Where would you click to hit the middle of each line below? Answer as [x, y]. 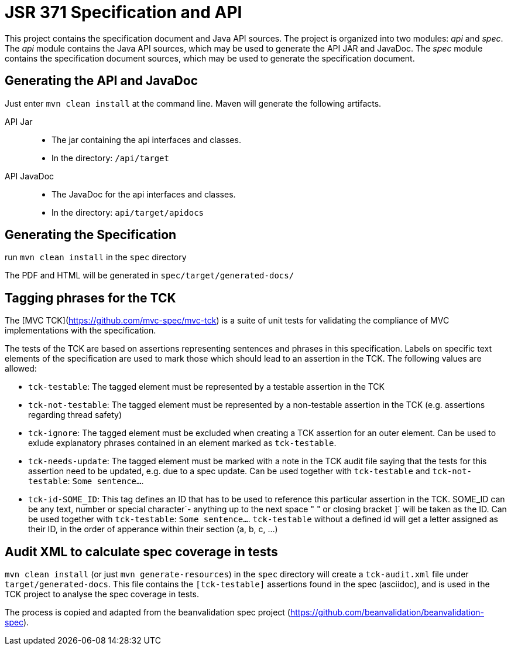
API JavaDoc [30, 176]
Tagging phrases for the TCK [90, 298]
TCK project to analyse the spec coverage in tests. [102, 594]
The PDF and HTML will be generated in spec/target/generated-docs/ [150, 275]
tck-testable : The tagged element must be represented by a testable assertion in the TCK [207, 387]
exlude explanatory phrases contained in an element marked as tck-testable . [182, 443]
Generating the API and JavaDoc [102, 81]
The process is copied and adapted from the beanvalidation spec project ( [148, 612]
